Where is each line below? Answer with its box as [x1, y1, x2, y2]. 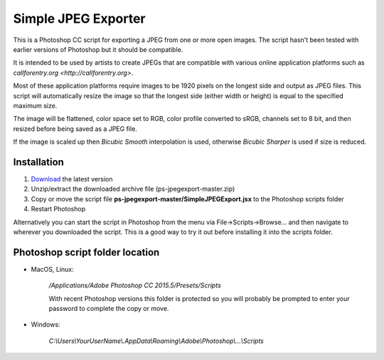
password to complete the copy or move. [48, 305, 169, 312]
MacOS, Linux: [31, 265, 74, 273]
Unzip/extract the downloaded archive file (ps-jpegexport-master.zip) [31, 185, 235, 194]
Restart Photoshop [31, 205, 85, 213]
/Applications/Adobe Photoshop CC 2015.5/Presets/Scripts [48, 281, 222, 290]
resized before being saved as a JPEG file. [13, 125, 138, 133]
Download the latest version [31, 174, 113, 183]
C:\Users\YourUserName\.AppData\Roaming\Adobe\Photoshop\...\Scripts [48, 337, 265, 345]
